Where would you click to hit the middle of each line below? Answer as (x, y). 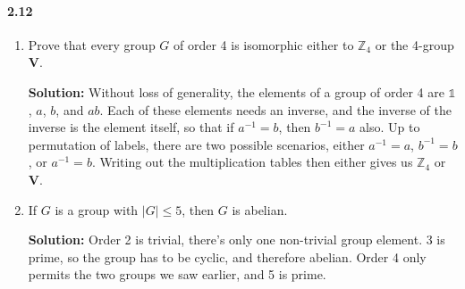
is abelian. (260, 209)
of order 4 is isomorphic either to (264, 44)
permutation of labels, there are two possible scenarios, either (196, 144)
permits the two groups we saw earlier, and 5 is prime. (177, 274)
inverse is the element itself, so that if (131, 127)
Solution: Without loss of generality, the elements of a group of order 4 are (236, 91)
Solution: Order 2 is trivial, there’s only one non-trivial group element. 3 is (237, 239)
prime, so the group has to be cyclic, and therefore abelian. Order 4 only (227, 256)
